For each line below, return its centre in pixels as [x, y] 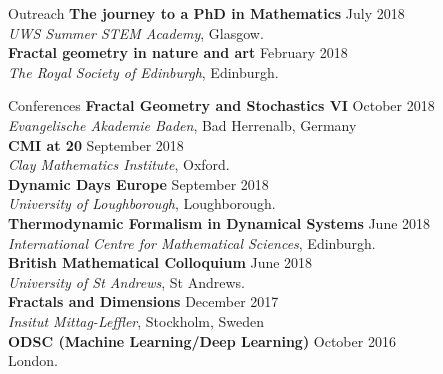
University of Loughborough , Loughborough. [142, 203]
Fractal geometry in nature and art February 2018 [178, 52]
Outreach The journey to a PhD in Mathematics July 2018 [206, 13]
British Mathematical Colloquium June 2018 [160, 262]
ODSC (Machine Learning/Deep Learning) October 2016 [202, 340]
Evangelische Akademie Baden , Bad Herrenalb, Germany [182, 124]
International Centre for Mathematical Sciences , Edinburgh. [192, 242]
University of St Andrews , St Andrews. [126, 281]
